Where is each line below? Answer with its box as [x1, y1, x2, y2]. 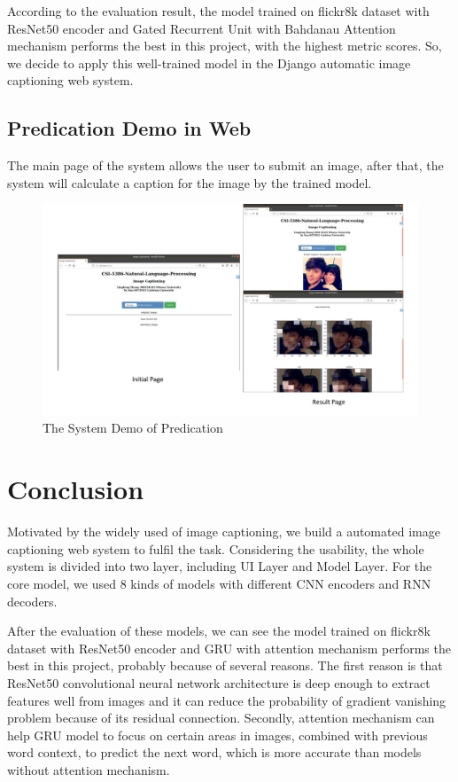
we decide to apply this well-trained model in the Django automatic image [7, 53, 411, 72]
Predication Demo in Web [7, 114, 252, 142]
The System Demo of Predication [43, 418, 223, 437]
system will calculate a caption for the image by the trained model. [7, 173, 372, 192]
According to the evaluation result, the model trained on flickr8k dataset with [7, 2, 430, 20]
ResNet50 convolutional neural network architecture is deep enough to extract [7, 673, 431, 692]
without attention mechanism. [7, 760, 170, 778]
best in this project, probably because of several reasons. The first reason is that [7, 656, 443, 675]
